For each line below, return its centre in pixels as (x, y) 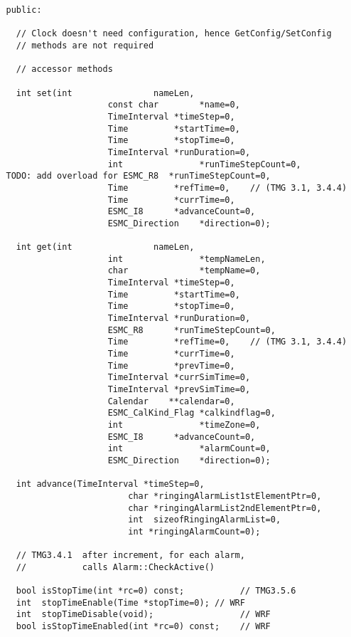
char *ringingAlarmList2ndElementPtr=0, (225, 508)
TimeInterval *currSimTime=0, (179, 378)
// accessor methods (64, 69)
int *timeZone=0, (184, 425)
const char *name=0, (174, 105)
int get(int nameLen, (105, 247)
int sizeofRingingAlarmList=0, (205, 520)
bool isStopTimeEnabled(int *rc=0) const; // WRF (143, 627)
